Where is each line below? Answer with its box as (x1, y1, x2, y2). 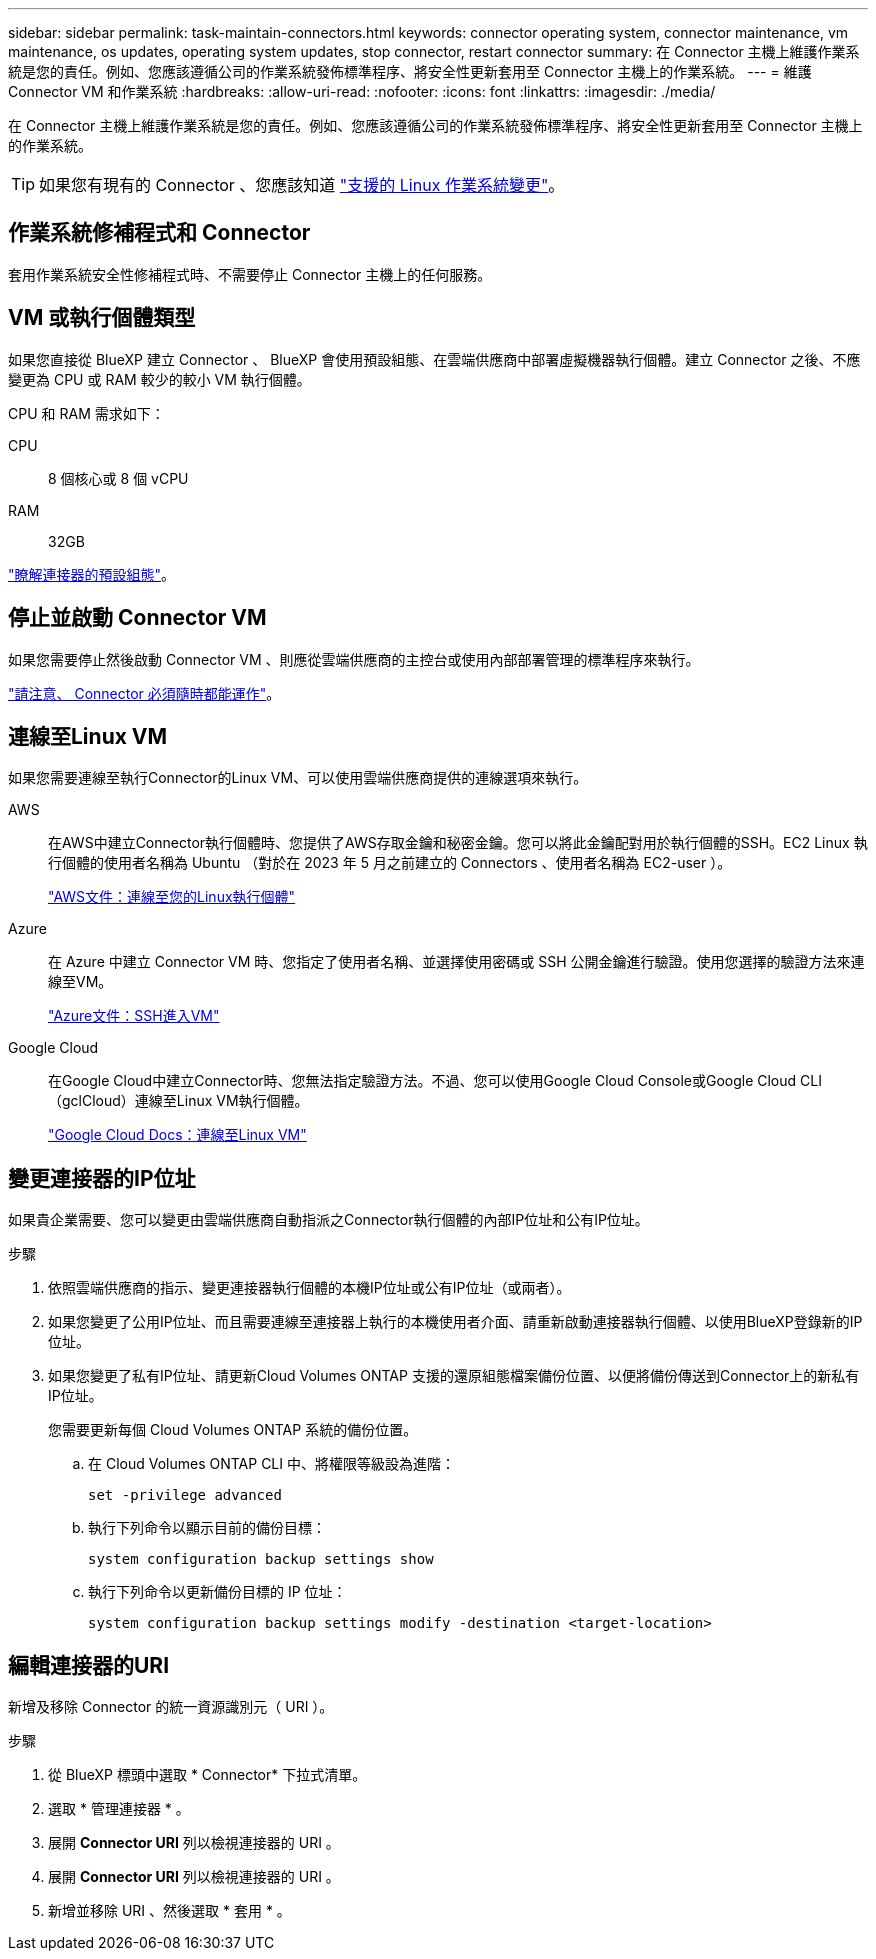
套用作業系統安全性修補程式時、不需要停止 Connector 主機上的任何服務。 (8, 265, 492, 283)
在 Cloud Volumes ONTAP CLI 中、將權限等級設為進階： (88, 1455, 455, 1473)
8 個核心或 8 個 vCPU (48, 469, 189, 487)
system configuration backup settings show (88, 1551, 434, 1568)
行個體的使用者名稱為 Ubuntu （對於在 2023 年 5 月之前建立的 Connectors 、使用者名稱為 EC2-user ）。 (48, 854, 732, 872)
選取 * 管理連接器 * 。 (48, 1800, 190, 1818)
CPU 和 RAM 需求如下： (8, 404, 165, 422)
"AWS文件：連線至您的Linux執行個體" (48, 888, 296, 906)
